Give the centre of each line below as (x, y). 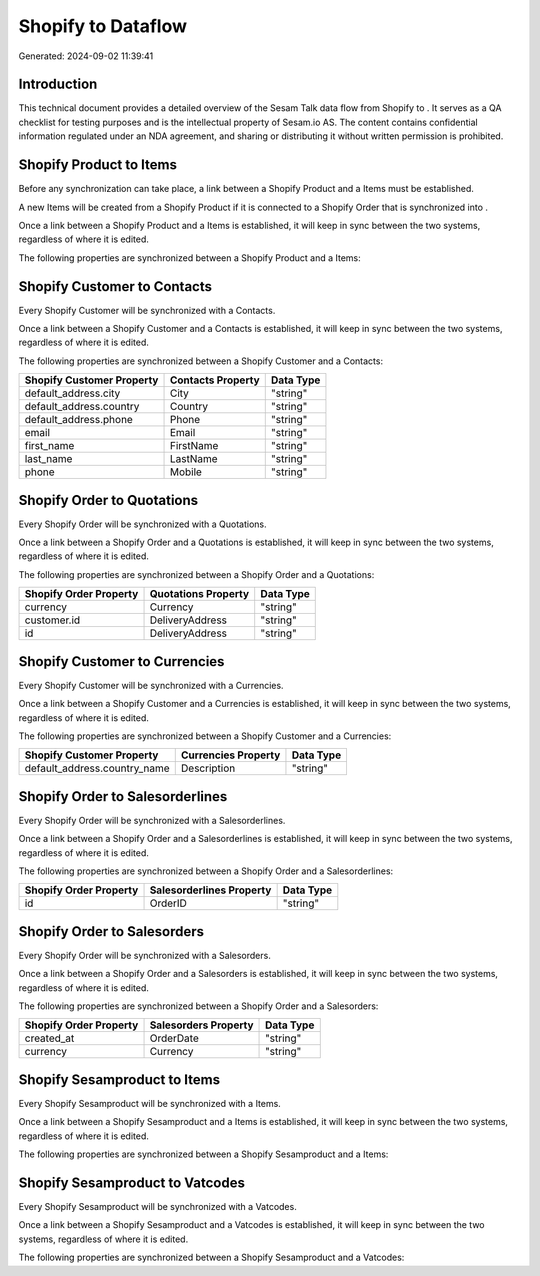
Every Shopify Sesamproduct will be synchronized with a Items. (150, 1103)
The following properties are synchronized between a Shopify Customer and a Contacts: (201, 361)
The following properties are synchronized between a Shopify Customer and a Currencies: (205, 736)
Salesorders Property (201, 1025)
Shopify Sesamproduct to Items (119, 1079)
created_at (49, 1038)
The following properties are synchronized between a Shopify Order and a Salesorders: (198, 1006)
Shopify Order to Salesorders (111, 931)
